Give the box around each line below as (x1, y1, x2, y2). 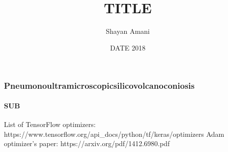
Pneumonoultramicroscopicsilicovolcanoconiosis (4, 79, 195, 92)
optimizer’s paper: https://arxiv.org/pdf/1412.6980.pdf (4, 138, 170, 149)
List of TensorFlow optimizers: (4, 119, 96, 129)
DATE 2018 (110, 42, 145, 52)
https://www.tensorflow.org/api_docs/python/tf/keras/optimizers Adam (4, 128, 225, 139)
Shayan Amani (106, 26, 150, 36)
